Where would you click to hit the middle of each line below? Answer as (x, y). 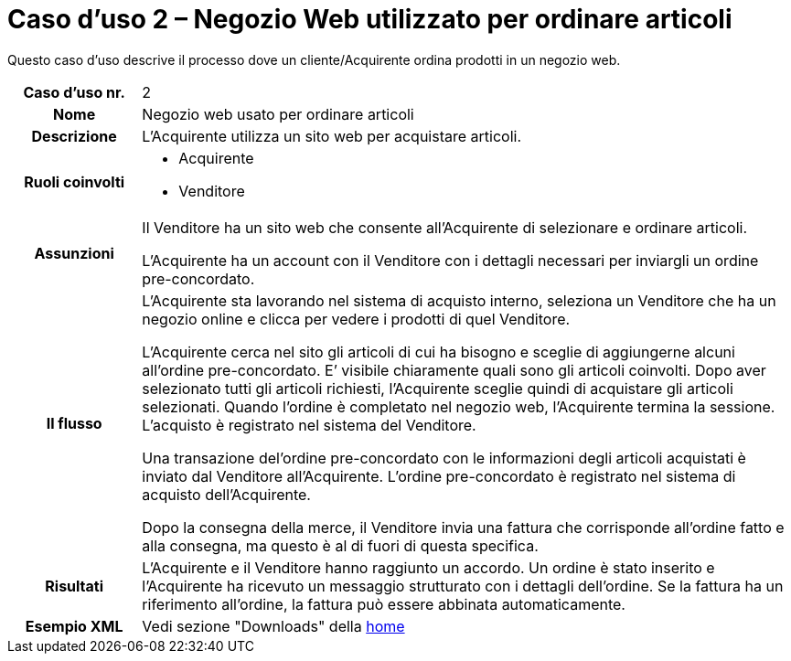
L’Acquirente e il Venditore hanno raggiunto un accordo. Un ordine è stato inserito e (428, 567)
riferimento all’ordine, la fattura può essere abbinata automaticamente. (384, 604)
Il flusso (74, 423)
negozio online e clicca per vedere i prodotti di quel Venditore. (356, 319)
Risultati (75, 586)
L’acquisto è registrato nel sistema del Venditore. (309, 425)
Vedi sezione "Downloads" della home (273, 626)
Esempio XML (74, 626)
